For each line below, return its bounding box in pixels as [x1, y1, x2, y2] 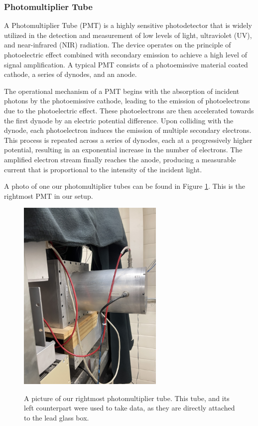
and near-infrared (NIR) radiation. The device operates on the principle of [4, 39, 231, 50]
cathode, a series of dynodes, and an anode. [4, 69, 137, 79]
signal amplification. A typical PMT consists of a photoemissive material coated [4, 59, 248, 69]
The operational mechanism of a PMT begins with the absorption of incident [4, 85, 240, 96]
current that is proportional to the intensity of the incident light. [4, 164, 202, 174]
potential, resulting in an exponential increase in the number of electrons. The [4, 144, 243, 155]
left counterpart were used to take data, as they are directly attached [24, 403, 235, 413]
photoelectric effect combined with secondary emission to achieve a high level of [4, 49, 247, 59]
